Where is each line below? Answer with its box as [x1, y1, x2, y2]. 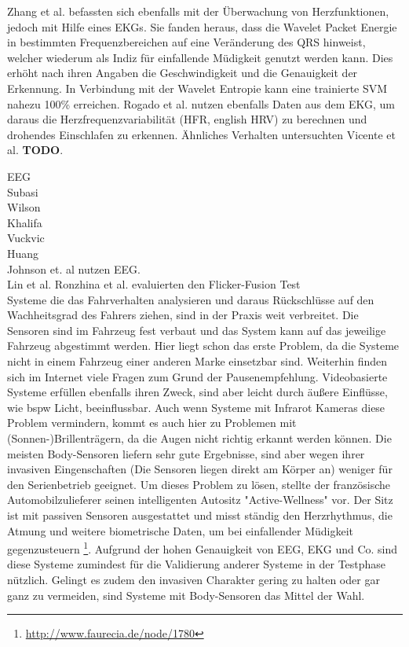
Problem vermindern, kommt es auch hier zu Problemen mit [7, 414, 297, 431]
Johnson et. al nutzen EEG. [7, 260, 141, 277]
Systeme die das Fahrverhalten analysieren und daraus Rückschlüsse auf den [7, 291, 374, 307]
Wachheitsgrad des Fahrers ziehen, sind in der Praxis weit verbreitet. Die [7, 307, 359, 323]
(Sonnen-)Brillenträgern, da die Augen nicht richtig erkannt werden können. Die [7, 430, 392, 447]
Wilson [7, 199, 41, 215]
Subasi [7, 183, 38, 200]
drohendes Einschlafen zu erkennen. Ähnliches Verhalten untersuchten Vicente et [7, 126, 396, 142]
